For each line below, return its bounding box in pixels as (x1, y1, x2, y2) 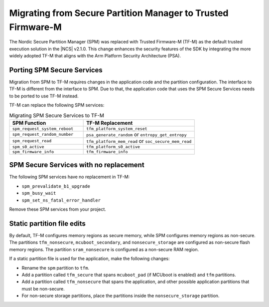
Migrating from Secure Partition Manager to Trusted (9, 7, 229, 18)
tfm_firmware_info (86, 149, 128, 154)
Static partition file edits (9, 219, 86, 228)
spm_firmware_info (12, 149, 54, 154)
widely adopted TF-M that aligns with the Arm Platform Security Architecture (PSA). (9, 53, 181, 59)
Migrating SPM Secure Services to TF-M (9, 112, 105, 119)
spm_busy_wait (21, 190, 56, 196)
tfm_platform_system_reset (86, 126, 147, 131)
